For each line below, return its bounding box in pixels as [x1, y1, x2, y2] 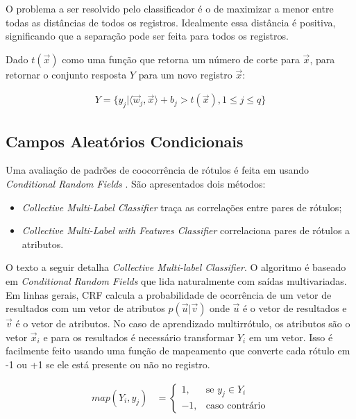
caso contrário [205, 401, 266, 411]
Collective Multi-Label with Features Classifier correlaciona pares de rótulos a [22, 223, 350, 238]
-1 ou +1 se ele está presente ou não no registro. [6, 356, 210, 371]
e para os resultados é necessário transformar [43, 329, 235, 344]
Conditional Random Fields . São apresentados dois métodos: [6, 176, 266, 190]
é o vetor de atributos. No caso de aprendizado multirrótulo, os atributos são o [15, 316, 350, 331]
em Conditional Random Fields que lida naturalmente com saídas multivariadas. [6, 273, 347, 288]
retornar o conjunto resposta [6, 67, 127, 81]
